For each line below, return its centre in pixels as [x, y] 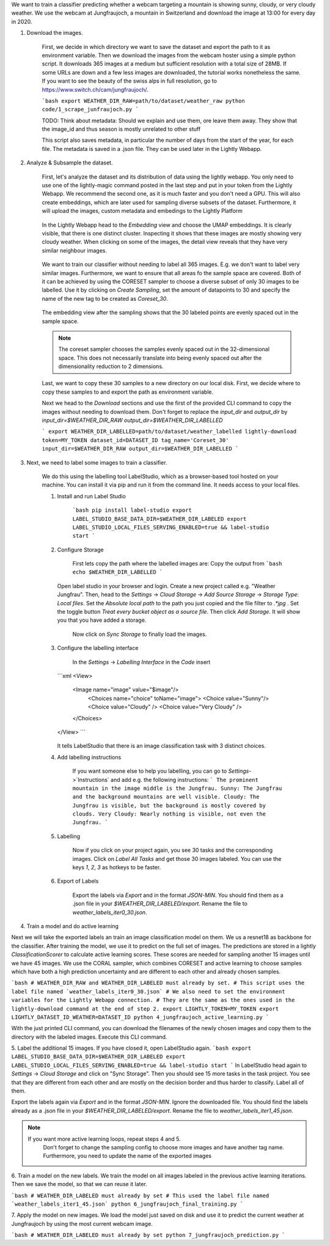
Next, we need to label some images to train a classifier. [97, 462]
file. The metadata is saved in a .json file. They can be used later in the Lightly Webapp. [152, 149]
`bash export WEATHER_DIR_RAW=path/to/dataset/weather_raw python [144, 101]
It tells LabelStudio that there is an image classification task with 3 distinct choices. [161, 746]
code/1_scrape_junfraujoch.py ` [90, 109]
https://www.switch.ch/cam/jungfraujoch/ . [95, 89]
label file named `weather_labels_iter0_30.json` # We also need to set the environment [148, 991]
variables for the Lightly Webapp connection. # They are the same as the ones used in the [153, 1000]
